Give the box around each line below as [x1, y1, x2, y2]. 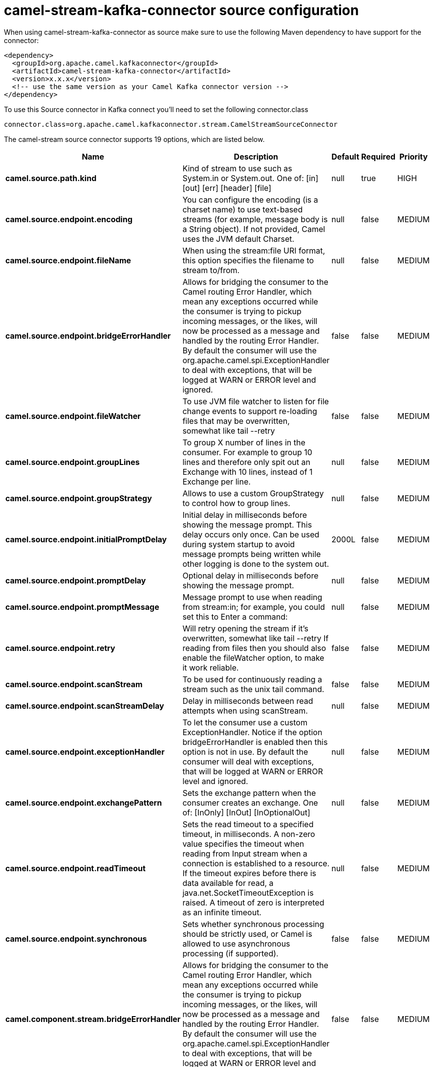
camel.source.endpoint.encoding [5, 214, 133, 224]
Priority [399, 151, 428, 162]
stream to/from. [182, 265, 240, 275]
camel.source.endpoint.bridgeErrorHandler [5, 330, 171, 341]
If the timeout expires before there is [182, 868, 316, 878]
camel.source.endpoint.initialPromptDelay [5, 534, 167, 544]
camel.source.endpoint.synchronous [5, 933, 147, 944]
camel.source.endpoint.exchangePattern [5, 797, 162, 808]
